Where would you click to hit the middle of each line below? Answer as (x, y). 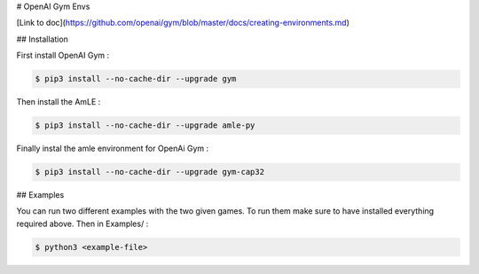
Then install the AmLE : (59, 102)
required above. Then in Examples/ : (82, 223)
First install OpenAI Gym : (63, 55)
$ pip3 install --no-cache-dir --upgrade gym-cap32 (150, 172)
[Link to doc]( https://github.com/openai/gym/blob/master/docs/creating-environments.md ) (183, 23)
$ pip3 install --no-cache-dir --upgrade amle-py (145, 125)
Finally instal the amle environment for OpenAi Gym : (113, 149)
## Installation (42, 39)
